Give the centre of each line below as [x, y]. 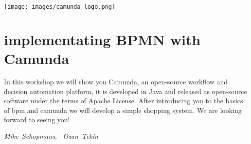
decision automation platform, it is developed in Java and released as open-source [125, 91]
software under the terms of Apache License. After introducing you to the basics [124, 101]
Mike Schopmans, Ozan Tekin [51, 136]
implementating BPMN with [102, 39]
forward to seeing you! [37, 120]
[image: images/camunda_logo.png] [60, 7]
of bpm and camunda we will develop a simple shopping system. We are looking [123, 110]
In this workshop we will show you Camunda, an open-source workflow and [116, 81]
